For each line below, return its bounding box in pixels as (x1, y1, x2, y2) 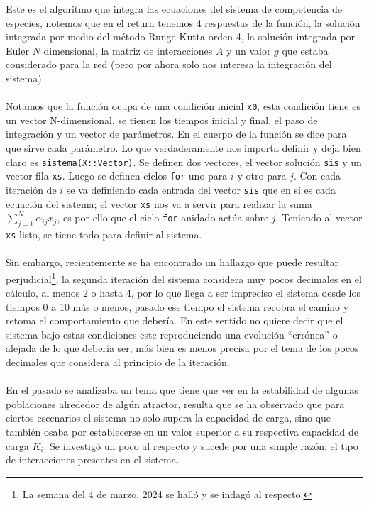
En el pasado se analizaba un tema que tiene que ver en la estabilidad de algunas (6, 383, 358, 397)
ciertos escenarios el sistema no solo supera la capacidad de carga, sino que (6, 410, 331, 425)
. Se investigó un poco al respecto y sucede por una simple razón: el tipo (43, 438, 358, 453)
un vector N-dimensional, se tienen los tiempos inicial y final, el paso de (6, 112, 318, 127)
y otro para (237, 168, 287, 183)
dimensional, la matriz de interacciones (43, 43, 213, 57)
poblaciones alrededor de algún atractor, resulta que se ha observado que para (6, 396, 345, 411)
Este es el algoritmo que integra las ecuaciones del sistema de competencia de (6, 1, 342, 16)
